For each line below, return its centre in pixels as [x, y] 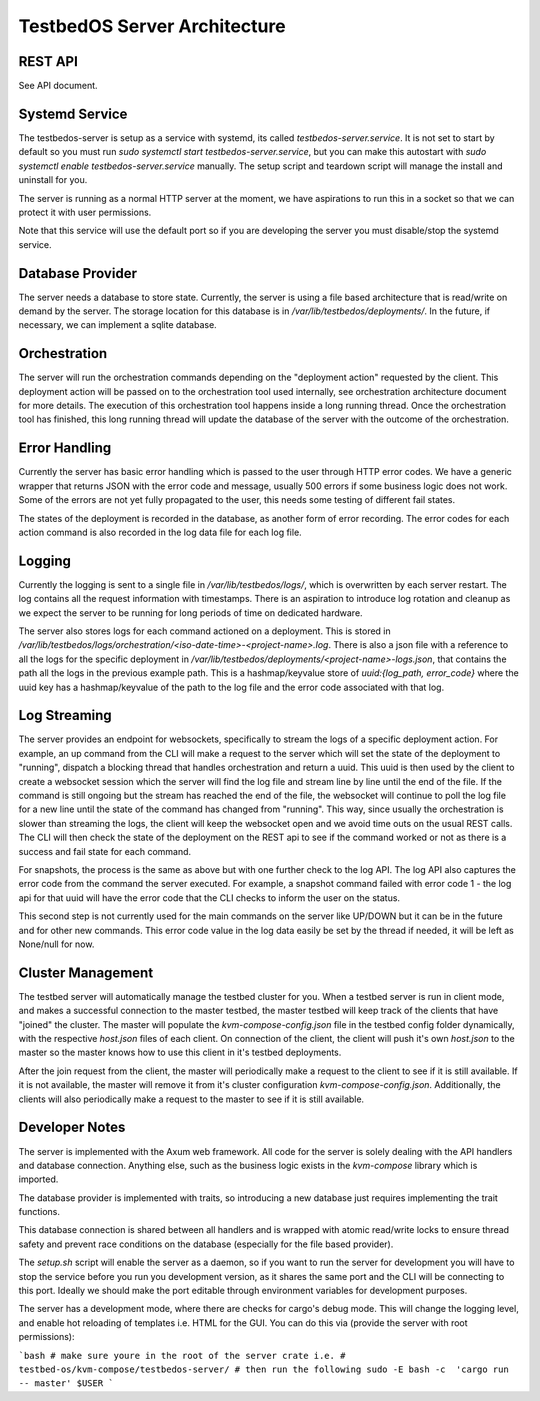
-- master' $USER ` [66, 1383]
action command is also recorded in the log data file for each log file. [160, 532]
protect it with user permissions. [85, 212]
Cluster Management [86, 972]
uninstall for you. [53, 180]
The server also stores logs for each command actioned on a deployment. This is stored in [205, 631]
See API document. [58, 86]
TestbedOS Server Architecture [152, 26]
